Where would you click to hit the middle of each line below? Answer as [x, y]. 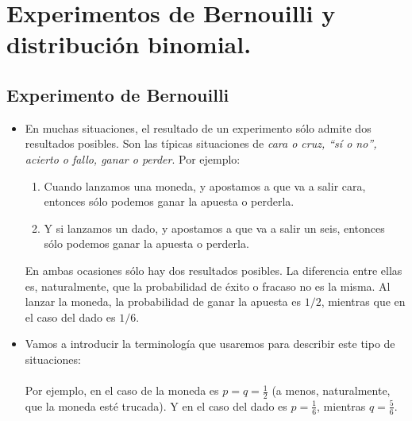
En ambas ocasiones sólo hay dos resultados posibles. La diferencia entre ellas [214, 270]
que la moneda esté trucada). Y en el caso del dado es [156, 406]
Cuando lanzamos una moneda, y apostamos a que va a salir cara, [205, 185]
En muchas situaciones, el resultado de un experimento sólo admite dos [198, 127]
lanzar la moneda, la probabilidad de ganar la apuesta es [163, 301]
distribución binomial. [129, 44]
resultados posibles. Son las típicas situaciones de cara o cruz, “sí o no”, [201, 143]
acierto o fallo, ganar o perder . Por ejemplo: [133, 158]
